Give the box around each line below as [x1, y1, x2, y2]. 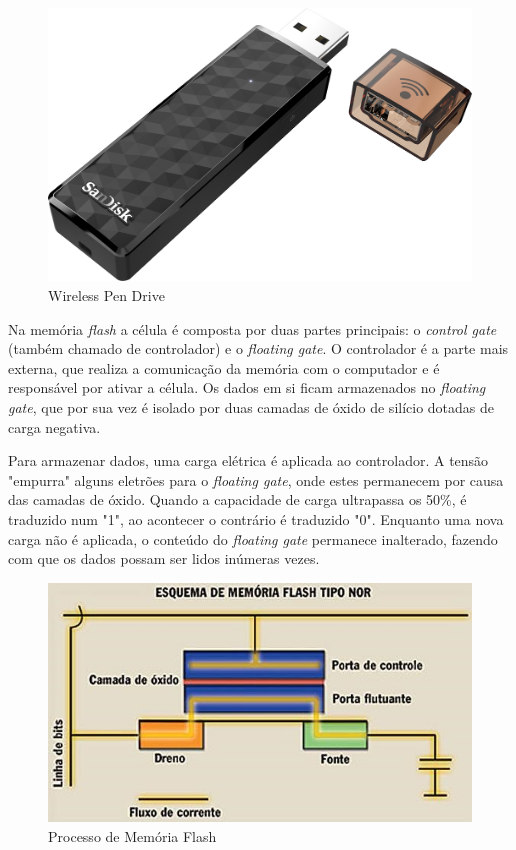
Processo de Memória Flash [48, 825, 217, 846]
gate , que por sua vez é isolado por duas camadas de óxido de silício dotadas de [8, 397, 495, 418]
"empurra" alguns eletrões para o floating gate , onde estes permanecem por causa [8, 469, 504, 490]
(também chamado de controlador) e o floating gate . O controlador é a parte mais [8, 338, 509, 359]
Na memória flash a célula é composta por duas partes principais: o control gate [8, 318, 497, 339]
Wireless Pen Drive [48, 285, 165, 306]
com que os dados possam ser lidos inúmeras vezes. [8, 548, 320, 569]
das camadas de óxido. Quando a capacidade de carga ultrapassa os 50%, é [8, 489, 467, 510]
